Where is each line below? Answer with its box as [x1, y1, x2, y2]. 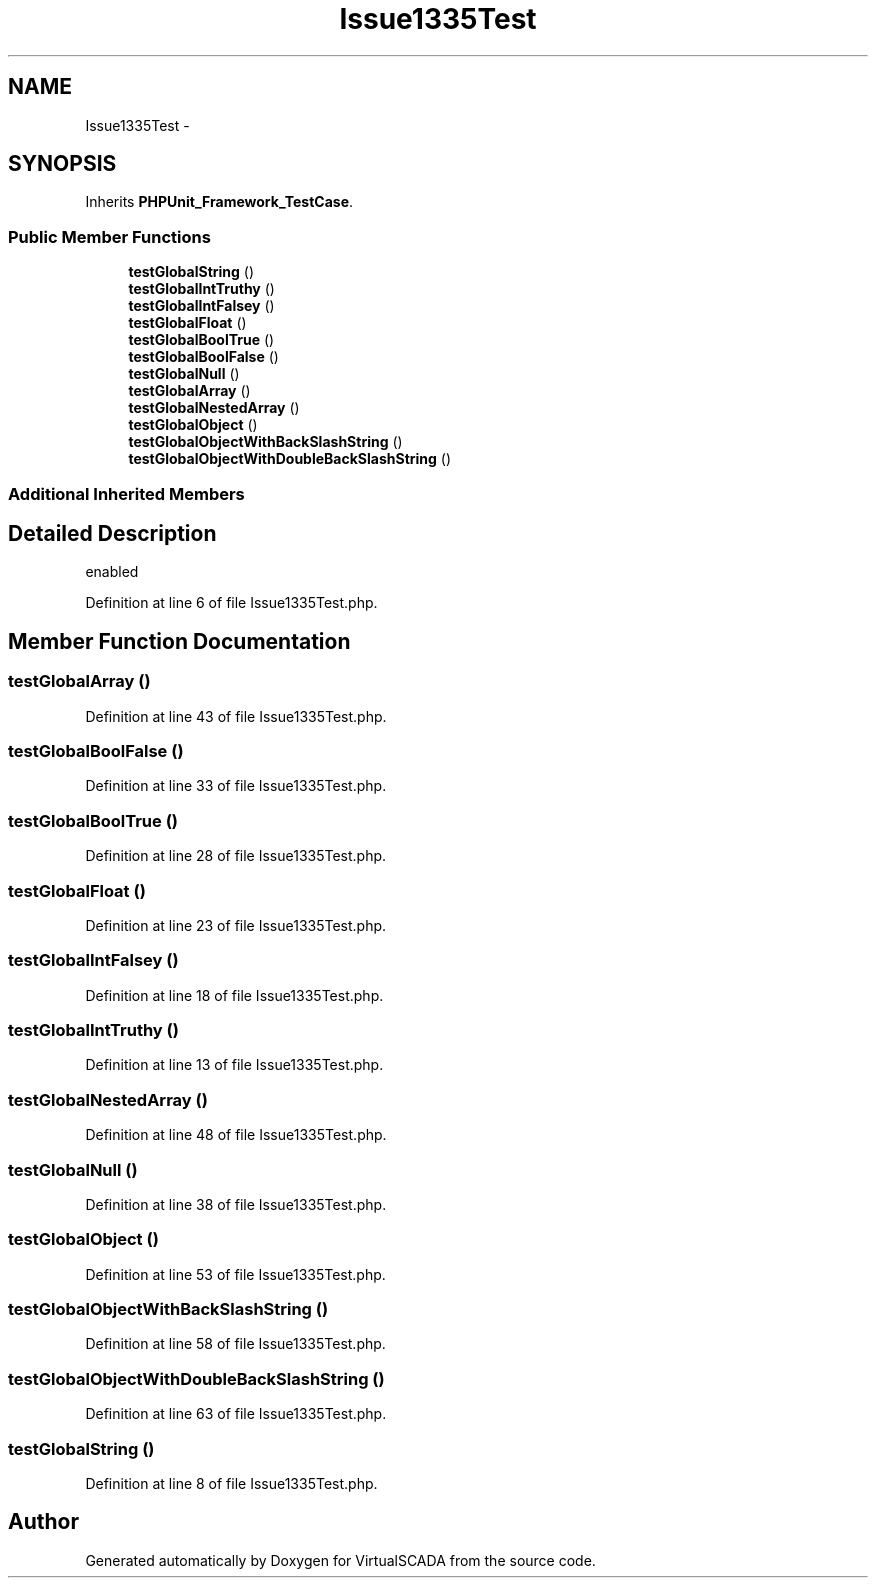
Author [8, 1509, 79, 1535]
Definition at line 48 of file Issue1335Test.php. [85, 1126, 387, 1144]
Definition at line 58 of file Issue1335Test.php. [85, 1335, 386, 1353]
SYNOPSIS [8, 151, 117, 177]
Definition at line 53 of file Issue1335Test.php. [85, 1265, 386, 1283]
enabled [85, 563, 139, 581]
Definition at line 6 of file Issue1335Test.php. [85, 594, 378, 612]
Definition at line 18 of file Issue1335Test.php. [85, 986, 384, 1004]
